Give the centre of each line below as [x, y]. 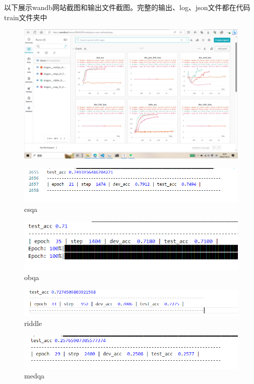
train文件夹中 [26, 17]
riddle [33, 323]
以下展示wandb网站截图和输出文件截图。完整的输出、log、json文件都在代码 [127, 7]
